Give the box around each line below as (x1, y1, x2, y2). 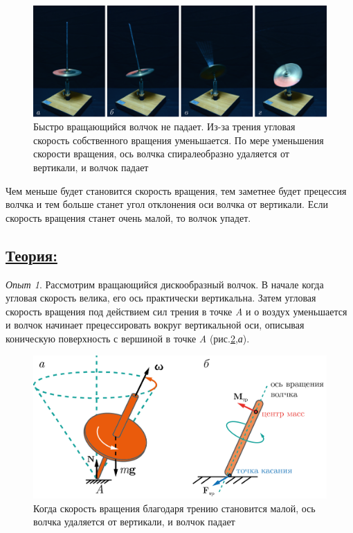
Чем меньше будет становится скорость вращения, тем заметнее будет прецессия (6, 183, 347, 198)
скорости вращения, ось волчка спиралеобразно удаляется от (33, 146, 289, 161)
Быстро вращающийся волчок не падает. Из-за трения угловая (33, 119, 296, 134)
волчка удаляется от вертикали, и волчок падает (33, 514, 235, 529)
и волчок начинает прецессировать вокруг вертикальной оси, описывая (6, 317, 305, 332)
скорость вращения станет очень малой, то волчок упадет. (6, 210, 251, 225)
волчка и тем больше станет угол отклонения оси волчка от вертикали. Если (6, 197, 328, 211)
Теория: (6, 244, 57, 265)
